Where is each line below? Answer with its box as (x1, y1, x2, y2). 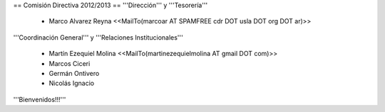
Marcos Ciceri (48, 59, 91, 67)
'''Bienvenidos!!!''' (13, 95, 66, 103)
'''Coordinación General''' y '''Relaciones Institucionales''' (13, 33, 183, 42)
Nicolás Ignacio (48, 79, 95, 88)
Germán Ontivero (48, 69, 100, 77)
